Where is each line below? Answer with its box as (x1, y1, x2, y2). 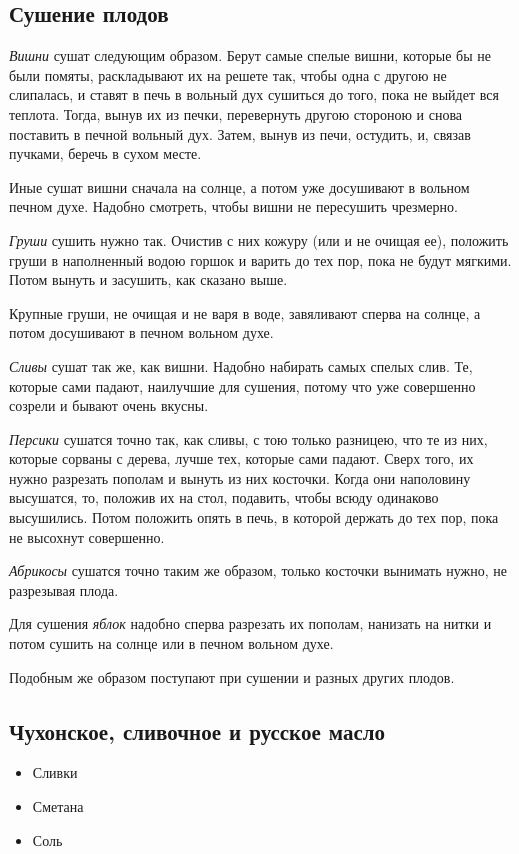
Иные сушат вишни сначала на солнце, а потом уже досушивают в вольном (9, 176, 470, 197)
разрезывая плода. (9, 579, 119, 600)
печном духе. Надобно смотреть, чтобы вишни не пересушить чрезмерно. (9, 196, 458, 217)
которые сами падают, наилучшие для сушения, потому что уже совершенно (9, 375, 476, 396)
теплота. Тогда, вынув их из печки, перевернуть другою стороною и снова (9, 103, 463, 124)
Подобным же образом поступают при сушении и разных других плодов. (9, 666, 455, 687)
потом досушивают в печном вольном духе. (9, 322, 274, 343)
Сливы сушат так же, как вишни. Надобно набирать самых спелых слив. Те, (9, 355, 473, 376)
